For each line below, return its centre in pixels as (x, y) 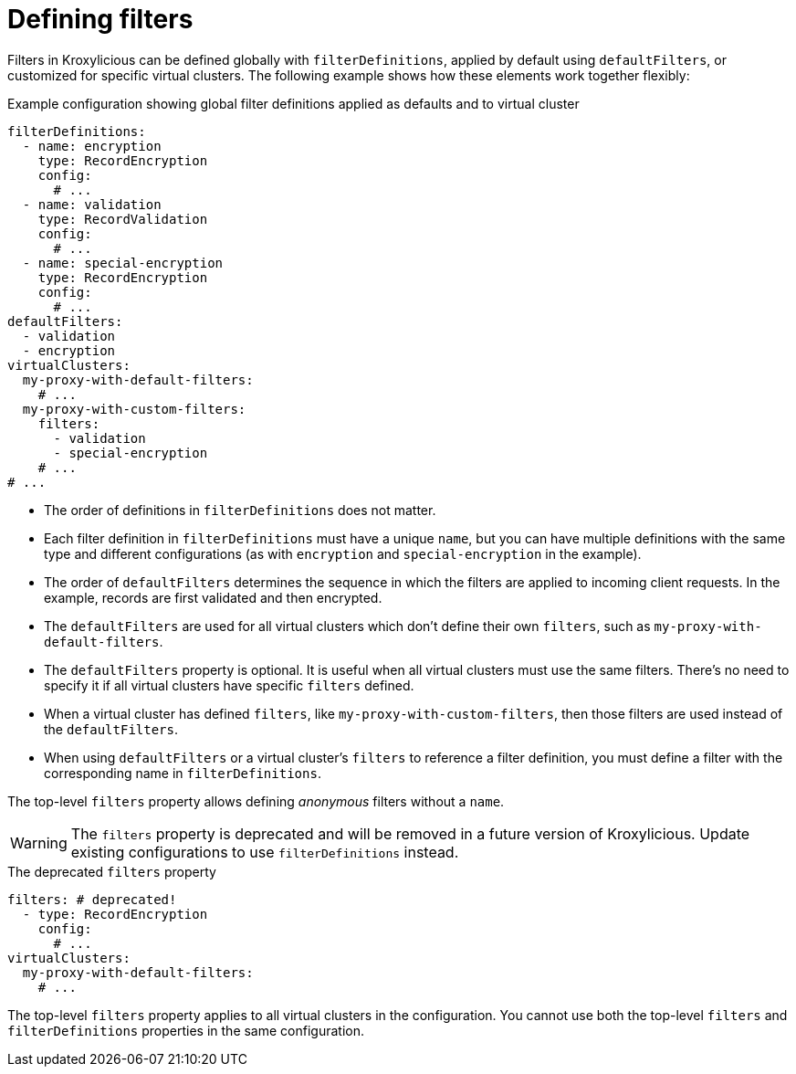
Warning (39, 842)
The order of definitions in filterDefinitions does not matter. (240, 510)
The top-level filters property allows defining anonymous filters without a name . (256, 801)
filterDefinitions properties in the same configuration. (186, 1030)
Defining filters (100, 19)
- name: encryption (92, 146)
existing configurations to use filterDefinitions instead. (265, 852)
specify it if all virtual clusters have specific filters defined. (229, 685)
